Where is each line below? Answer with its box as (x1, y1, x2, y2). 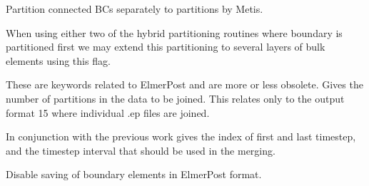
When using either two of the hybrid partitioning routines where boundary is (6, 25, 343, 40)
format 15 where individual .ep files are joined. (6, 105, 210, 120)
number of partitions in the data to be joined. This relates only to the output (6, 91, 345, 105)
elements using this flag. (6, 53, 111, 68)
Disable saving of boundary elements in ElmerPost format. (6, 167, 262, 182)
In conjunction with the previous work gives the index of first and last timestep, (6, 129, 356, 144)
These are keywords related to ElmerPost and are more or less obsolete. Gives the (6, 77, 363, 92)
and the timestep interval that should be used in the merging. (6, 143, 276, 157)
